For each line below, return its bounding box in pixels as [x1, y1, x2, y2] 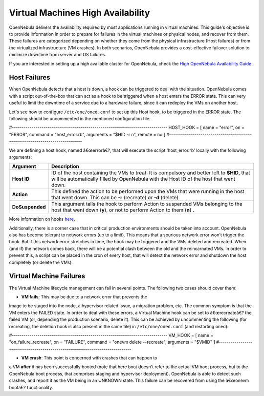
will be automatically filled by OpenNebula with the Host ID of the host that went [51, 176, 236, 183]
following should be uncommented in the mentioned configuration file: [9, 115, 151, 122]
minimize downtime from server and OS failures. [9, 52, 106, 58]
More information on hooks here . [9, 216, 75, 222]
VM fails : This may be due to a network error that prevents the [21, 293, 148, 300]
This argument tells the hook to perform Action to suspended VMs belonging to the [51, 201, 242, 208]
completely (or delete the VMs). [9, 259, 73, 265]
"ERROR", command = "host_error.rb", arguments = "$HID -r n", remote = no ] [9, 131, 166, 137]
